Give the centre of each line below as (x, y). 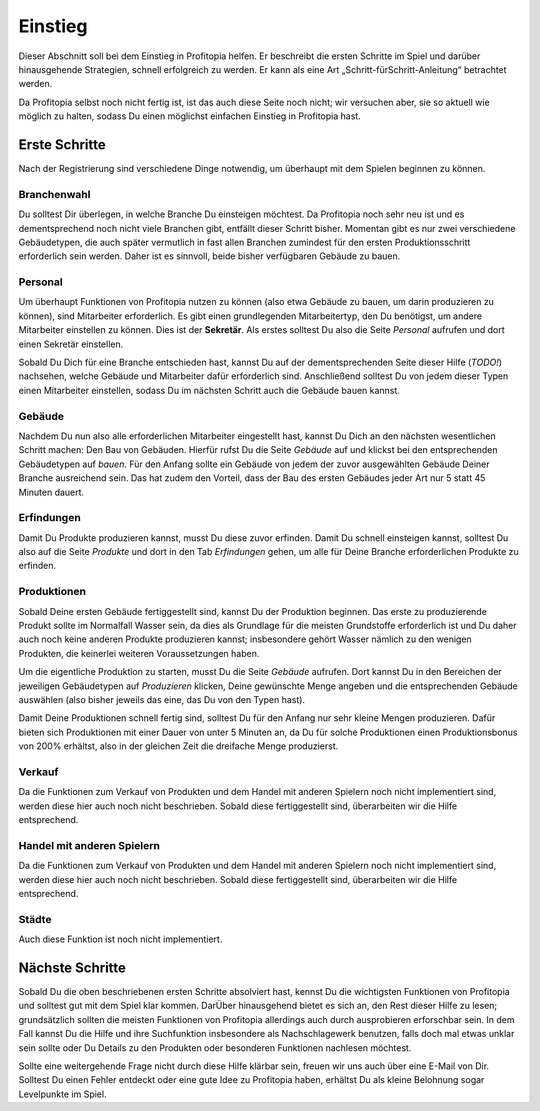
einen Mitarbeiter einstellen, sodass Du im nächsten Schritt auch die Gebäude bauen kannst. (209, 390)
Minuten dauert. (51, 492)
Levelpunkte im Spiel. (62, 1094)
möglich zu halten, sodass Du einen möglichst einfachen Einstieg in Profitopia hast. (190, 116)
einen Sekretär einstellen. (71, 344)
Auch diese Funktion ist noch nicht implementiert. (120, 939)
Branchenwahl (54, 194)
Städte (35, 919)
